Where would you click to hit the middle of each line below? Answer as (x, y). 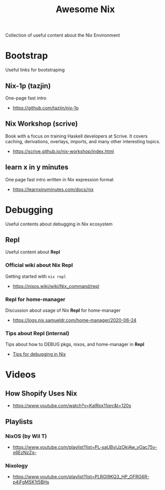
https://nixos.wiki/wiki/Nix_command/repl (56, 286)
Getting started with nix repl (36, 276)
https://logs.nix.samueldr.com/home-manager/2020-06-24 (74, 320)
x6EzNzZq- (25, 452)
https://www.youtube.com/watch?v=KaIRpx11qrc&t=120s (72, 406)
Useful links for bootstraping (35, 70)
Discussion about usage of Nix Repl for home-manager (63, 310)
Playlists (19, 422)
